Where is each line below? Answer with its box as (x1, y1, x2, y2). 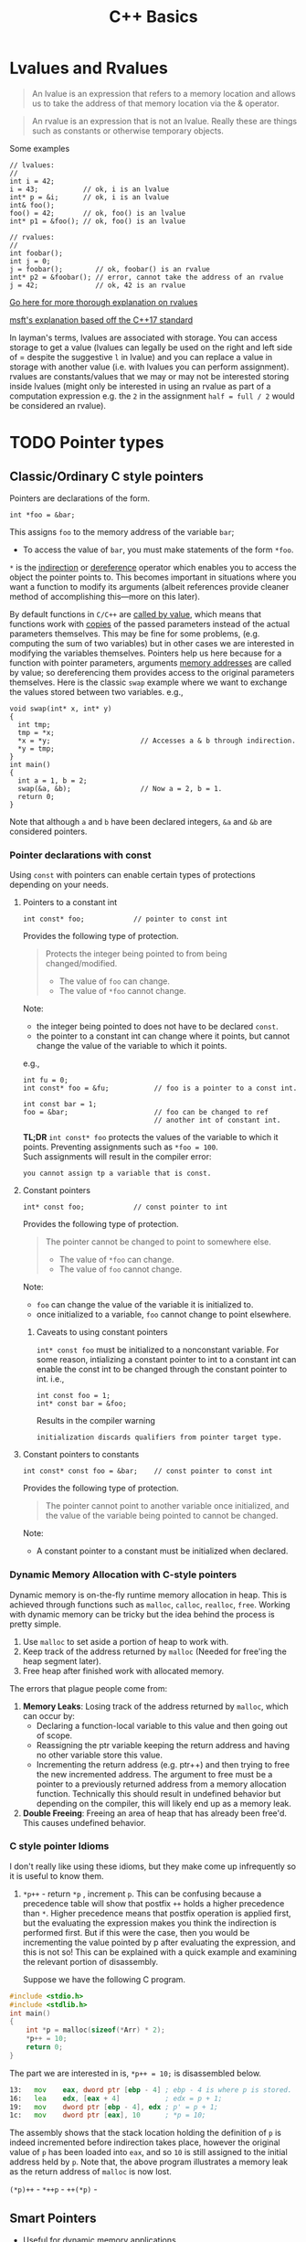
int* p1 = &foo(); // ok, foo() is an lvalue (9, 217, 185, 226)
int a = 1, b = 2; (17, 775, 89, 785)
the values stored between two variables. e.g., (9, 686, 184, 697)
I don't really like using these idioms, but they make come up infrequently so (9, 1861, 297, 1872)
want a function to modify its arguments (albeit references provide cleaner (9, 581, 290, 592)
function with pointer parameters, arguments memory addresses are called (9, 657, 292, 668)
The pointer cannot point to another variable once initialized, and (45, 1500, 290, 1511)
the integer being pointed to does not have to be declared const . (36, 1021, 279, 1032)
